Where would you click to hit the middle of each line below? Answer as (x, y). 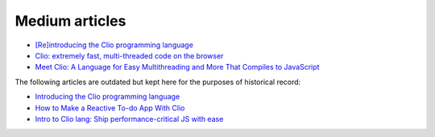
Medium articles (70, 21)
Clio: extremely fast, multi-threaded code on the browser (129, 55)
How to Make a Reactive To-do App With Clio (110, 107)
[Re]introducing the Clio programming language (114, 45)
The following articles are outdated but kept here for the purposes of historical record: (158, 82)
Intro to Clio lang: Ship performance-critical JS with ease (129, 119)
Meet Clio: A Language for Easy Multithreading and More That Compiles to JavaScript (177, 67)
